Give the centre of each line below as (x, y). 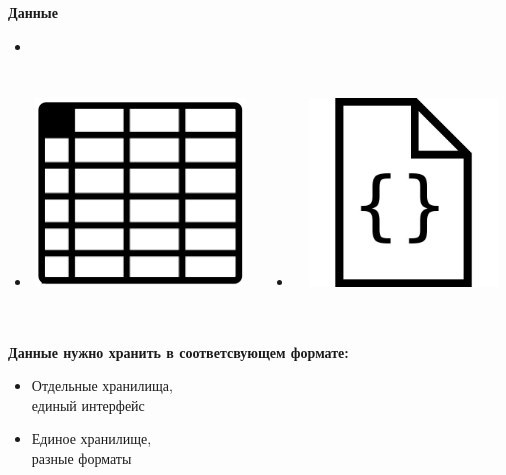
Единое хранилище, (91, 438)
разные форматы (81, 457)
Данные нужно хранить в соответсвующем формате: (178, 351)
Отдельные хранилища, (102, 385)
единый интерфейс (88, 404)
